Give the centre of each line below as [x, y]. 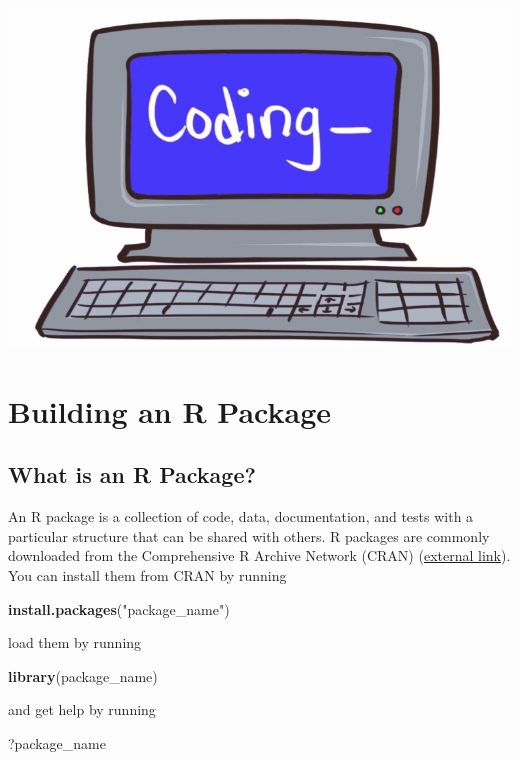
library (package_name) [83, 675]
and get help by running [82, 709]
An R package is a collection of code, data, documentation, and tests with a [241, 516]
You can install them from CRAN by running [147, 574]
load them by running [75, 642]
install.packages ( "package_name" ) [119, 608]
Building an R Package [170, 410]
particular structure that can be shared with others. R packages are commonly [249, 535]
